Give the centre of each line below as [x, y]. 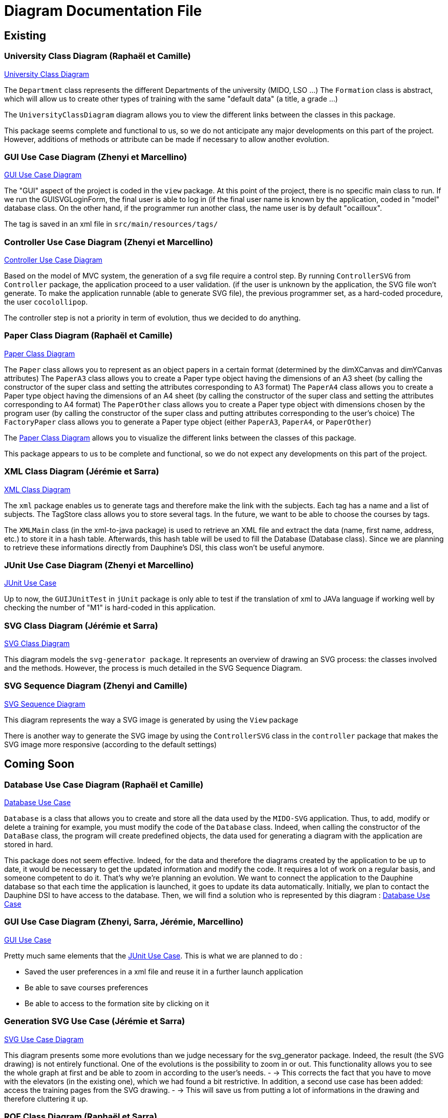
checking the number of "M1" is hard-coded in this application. [110, 608]
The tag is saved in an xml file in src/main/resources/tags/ [111, 224]
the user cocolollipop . [46, 302]
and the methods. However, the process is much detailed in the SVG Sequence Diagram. [153, 668]
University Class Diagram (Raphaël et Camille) [98, 56]
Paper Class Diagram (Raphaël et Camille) [89, 336]
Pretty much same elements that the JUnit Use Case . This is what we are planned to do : [153, 955]
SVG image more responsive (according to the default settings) [111, 744]
